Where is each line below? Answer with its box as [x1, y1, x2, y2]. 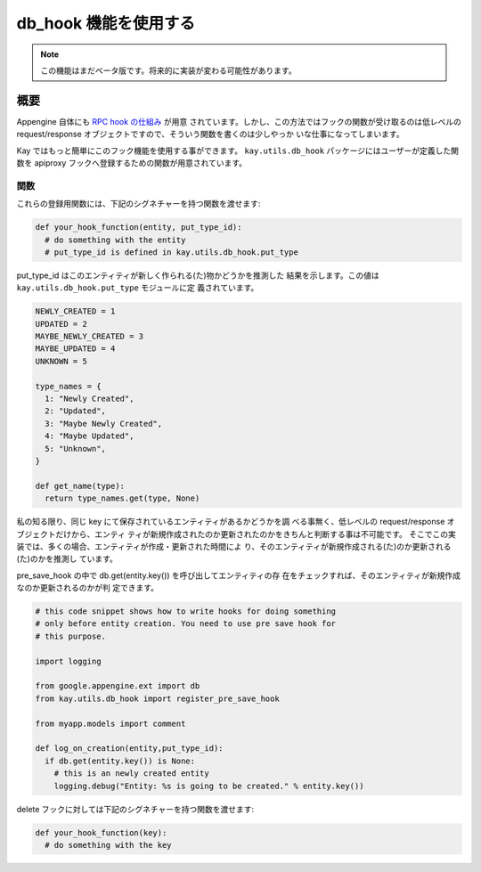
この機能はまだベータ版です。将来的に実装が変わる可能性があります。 [40, 65, 298, 76]
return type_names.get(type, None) [45, 493, 200, 503]
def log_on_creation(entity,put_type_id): [35, 744, 224, 754]
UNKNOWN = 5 [35, 356, 88, 366]
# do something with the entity [45, 234, 186, 245]
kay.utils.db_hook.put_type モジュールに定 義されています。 [16, 282, 259, 293]
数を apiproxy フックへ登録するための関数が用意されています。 [16, 158, 248, 168]
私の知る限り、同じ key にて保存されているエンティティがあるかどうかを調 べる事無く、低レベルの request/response [16, 517, 445, 527]
